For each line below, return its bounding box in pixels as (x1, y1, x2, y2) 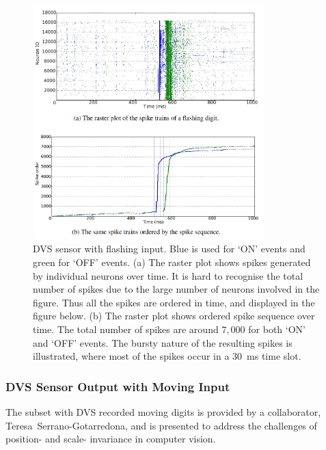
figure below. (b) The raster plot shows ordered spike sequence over (33, 308, 315, 323)
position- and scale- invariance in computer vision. (5, 432, 216, 446)
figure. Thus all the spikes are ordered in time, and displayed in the (33, 295, 315, 309)
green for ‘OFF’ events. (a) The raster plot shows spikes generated (33, 255, 311, 269)
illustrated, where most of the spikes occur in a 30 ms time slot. (33, 349, 301, 363)
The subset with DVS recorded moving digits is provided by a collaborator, (5, 405, 321, 419)
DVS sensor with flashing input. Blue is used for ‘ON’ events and (33, 241, 305, 256)
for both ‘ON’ (248, 322, 305, 336)
